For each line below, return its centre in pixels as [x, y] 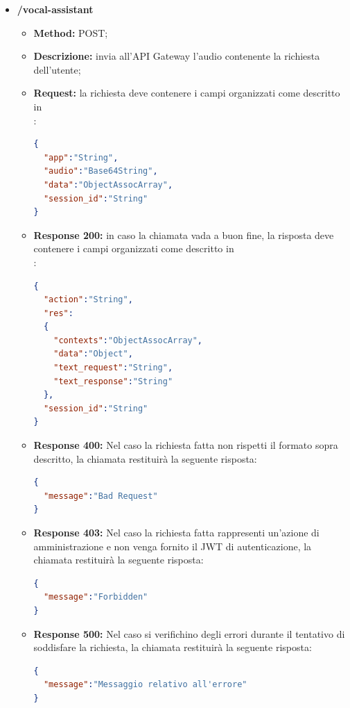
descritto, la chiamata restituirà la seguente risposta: [145, 458]
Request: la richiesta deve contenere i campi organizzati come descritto [187, 93]
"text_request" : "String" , [113, 368]
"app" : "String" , [81, 157]
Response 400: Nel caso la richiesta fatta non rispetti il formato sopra [186, 445]
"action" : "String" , [88, 300]
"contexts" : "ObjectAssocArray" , [128, 340]
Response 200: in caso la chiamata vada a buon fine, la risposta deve [184, 234]
